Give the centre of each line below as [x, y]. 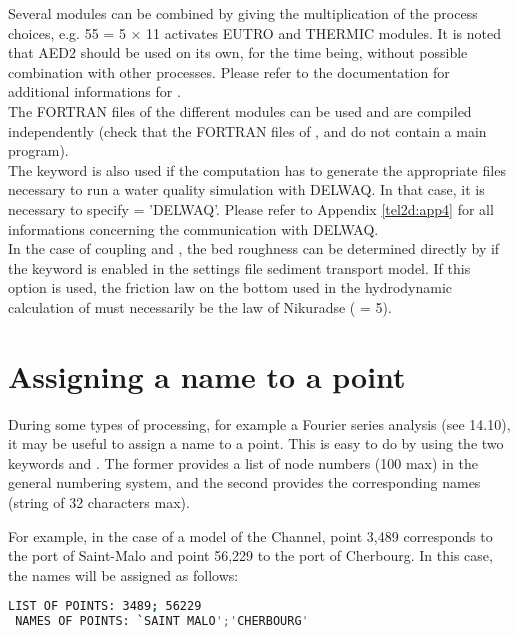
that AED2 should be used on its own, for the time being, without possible [238, 52]
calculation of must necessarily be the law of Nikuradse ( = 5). [200, 306]
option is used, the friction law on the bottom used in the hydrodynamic [230, 287]
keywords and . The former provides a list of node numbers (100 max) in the [243, 462]
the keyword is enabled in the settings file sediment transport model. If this [239, 267]
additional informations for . [94, 91]
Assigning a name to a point [207, 375]
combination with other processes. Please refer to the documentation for [229, 71]
